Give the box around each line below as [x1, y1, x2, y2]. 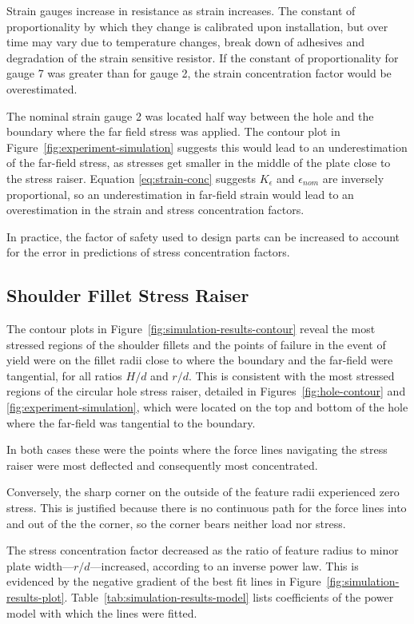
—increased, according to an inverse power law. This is [90, 557, 359, 574]
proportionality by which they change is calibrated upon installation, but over [6, 18, 388, 34]
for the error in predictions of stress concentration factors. [6, 244, 290, 260]
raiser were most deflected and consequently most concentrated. [6, 456, 318, 473]
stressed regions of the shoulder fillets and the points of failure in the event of [6, 336, 386, 352]
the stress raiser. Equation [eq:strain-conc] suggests [6, 169, 257, 186]
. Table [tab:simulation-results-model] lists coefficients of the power [64, 589, 394, 606]
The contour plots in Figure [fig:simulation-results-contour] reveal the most [6, 320, 376, 337]
